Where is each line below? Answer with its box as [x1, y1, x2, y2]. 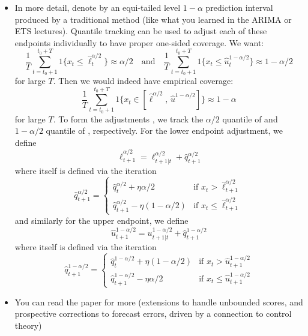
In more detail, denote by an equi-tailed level [14, 1, 181, 13]
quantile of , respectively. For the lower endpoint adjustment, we [46, 124, 283, 137]
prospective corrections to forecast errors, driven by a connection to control [14, 307, 292, 320]
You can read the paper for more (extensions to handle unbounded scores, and [14, 295, 303, 308]
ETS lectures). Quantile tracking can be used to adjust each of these [14, 25, 267, 37]
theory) [14, 319, 42, 331]
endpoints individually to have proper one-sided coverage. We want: [14, 36, 264, 49]
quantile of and [222, 112, 278, 125]
